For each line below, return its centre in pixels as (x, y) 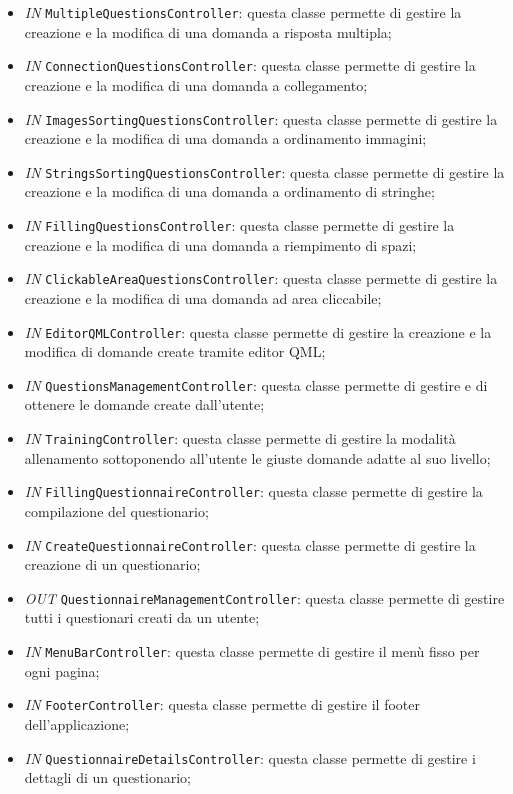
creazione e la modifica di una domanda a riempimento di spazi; (220, 244)
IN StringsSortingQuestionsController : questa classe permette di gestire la (264, 171)
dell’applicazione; (77, 723)
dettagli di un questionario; (108, 777)
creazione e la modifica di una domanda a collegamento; (196, 84)
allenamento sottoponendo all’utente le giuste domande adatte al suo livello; (257, 457)
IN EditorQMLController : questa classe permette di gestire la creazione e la (258, 331)
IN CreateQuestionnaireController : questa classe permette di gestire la (250, 544)
